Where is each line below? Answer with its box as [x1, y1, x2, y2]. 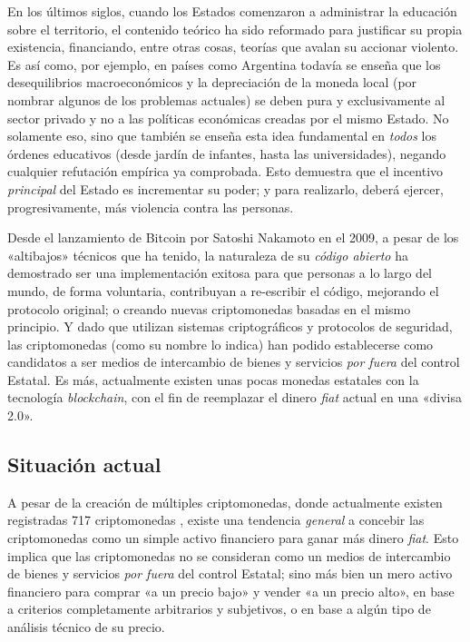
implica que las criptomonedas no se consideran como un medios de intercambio [7, 546, 451, 565]
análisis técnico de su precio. [7, 617, 165, 637]
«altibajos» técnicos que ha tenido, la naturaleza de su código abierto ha [7, 245, 408, 264]
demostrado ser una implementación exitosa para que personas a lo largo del [7, 263, 433, 282]
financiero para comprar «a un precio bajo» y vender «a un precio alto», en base [7, 581, 455, 600]
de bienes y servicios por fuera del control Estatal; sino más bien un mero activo [7, 564, 453, 583]
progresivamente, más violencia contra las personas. [7, 197, 294, 216]
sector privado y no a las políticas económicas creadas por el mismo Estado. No [7, 108, 449, 127]
